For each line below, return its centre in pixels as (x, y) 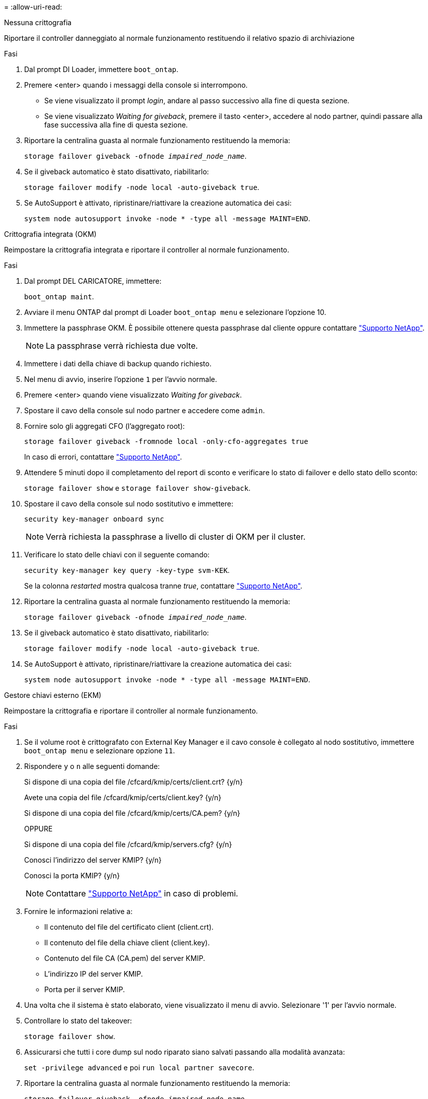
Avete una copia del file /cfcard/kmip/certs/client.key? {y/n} (123, 797)
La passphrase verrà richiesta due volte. (122, 346)
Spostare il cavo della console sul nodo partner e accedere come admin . (145, 410)
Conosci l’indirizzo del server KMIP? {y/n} (93, 860)
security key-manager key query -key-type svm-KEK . (127, 570)
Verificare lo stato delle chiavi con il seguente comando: (117, 555)
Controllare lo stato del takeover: (78, 1021)
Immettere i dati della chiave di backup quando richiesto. (118, 364)
